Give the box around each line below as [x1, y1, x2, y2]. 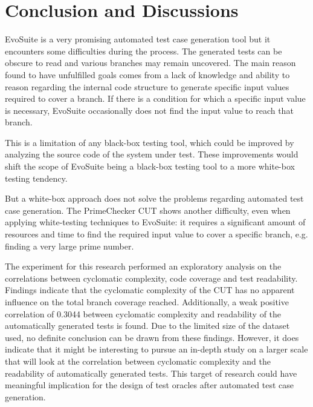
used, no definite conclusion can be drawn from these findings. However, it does [5, 331, 299, 343]
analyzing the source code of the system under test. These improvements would [5, 148, 298, 160]
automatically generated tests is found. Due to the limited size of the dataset [5, 319, 290, 332]
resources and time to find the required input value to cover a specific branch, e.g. [5, 228, 308, 240]
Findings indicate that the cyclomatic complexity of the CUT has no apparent [5, 283, 295, 296]
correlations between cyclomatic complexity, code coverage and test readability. [5, 271, 298, 284]
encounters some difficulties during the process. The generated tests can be [5, 44, 282, 57]
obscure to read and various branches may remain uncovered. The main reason [5, 56, 296, 69]
